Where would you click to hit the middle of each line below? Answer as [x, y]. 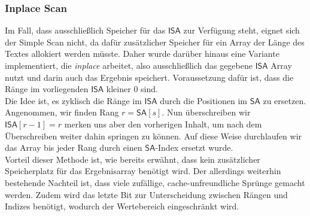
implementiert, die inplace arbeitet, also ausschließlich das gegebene [129, 65]
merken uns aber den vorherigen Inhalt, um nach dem [163, 124]
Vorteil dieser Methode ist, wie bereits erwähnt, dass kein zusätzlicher [133, 159]
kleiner [118, 89]
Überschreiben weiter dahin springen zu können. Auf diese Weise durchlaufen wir [154, 136]
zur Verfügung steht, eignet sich [241, 30]
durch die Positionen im [203, 100]
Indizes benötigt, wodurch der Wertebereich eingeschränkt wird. [122, 206]
